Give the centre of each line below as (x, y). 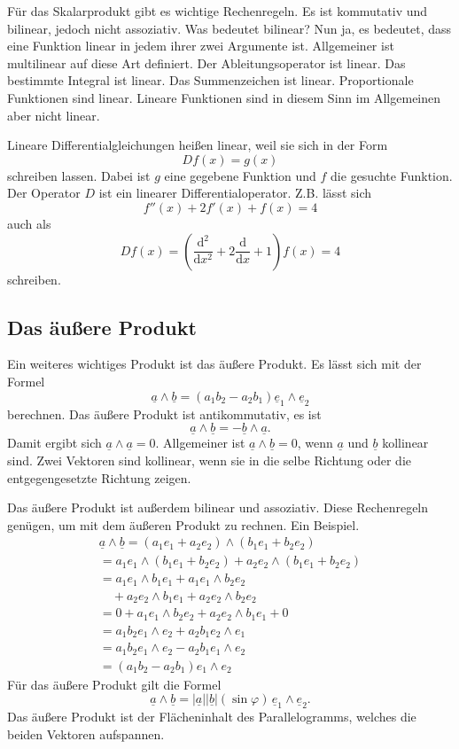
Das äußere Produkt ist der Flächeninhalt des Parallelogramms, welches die (212, 717)
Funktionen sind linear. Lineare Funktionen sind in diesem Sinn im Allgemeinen (224, 97)
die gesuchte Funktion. (392, 175)
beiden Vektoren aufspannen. (86, 734)
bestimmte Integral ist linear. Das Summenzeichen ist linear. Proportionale (210, 80)
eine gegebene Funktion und (240, 175)
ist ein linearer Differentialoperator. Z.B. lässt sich (235, 193)
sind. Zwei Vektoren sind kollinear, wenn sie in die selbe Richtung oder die (210, 460)
